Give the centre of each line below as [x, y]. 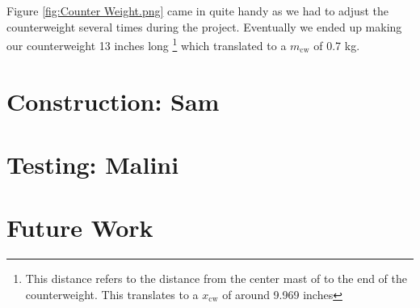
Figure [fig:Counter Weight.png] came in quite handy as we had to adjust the [197, 11]
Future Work [80, 228]
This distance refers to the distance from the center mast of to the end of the [216, 278]
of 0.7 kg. [337, 45]
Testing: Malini [93, 164]
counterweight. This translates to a [112, 294]
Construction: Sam [113, 101]
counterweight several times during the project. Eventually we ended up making [204, 26]
